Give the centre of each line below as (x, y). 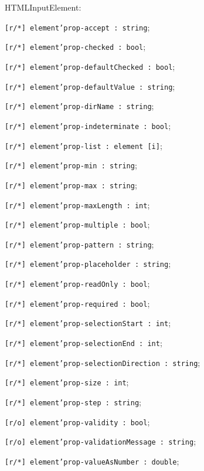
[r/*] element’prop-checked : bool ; (75, 47)
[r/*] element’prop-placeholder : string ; (88, 264)
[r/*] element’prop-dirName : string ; (79, 106)
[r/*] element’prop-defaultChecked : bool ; (90, 66)
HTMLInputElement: (43, 7)
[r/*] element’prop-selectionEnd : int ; (84, 343)
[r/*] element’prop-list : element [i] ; (84, 145)
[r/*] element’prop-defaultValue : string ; (90, 86)
